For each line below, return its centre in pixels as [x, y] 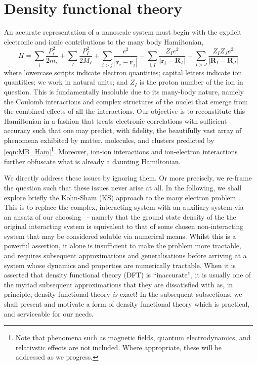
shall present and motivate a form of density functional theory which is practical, [127, 304]
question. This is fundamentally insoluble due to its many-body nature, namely [124, 91]
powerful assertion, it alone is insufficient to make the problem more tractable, [123, 246]
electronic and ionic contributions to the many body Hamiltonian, [104, 41]
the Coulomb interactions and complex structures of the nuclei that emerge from [126, 101]
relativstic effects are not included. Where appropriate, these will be [119, 347]
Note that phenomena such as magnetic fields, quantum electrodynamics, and [133, 338]
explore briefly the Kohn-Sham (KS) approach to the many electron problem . [122, 197]
